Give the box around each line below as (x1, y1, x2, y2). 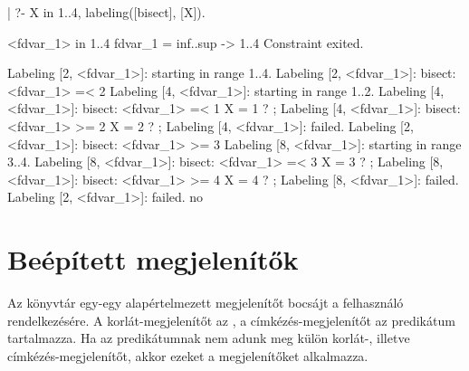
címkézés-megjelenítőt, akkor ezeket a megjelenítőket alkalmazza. (7, 346, 368, 365)
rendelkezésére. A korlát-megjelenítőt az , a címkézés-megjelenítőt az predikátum (7, 310, 455, 329)
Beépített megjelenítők (7, 241, 299, 278)
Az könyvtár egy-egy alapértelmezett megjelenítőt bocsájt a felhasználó (7, 293, 404, 312)
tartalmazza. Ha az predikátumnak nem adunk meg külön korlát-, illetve (7, 328, 410, 347)
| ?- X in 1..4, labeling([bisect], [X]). (7, 3, 206, 21)
